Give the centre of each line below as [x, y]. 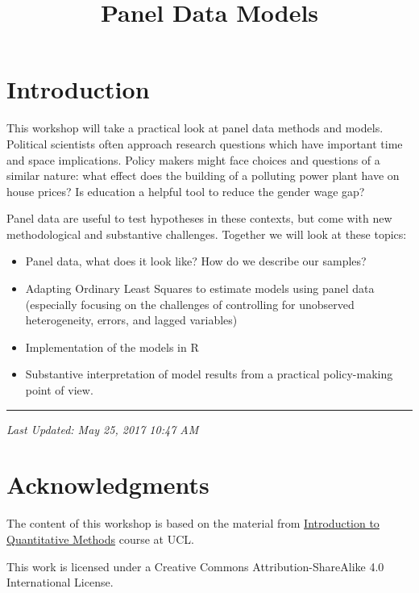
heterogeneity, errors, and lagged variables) [131, 320]
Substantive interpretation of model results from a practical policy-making [209, 374]
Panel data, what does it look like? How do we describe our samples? [196, 261]
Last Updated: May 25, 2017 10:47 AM [103, 429]
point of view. [59, 390]
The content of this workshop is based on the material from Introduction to [193, 523]
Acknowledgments [108, 484]
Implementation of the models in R [112, 347]
